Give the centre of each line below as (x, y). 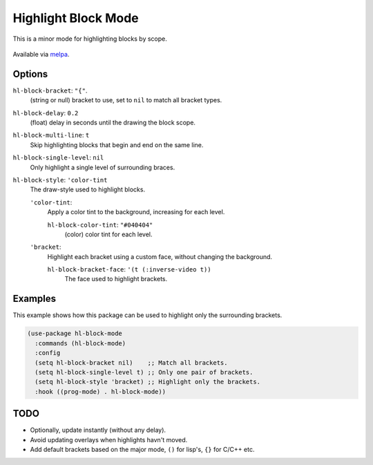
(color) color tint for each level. (108, 234)
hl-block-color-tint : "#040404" (100, 225)
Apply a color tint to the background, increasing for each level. (136, 212)
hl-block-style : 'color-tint (60, 180)
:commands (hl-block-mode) (80, 343)
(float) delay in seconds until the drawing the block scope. (113, 123)
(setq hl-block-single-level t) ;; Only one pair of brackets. (144, 372)
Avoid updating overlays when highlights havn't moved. (109, 439)
